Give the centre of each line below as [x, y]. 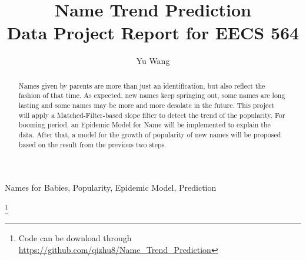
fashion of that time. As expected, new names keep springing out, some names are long [152, 95]
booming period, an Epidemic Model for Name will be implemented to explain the [144, 125]
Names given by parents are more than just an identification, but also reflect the [142, 85]
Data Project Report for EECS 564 [153, 33]
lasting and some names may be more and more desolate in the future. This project [147, 105]
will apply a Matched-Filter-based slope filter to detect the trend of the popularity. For [152, 115]
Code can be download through [75, 238]
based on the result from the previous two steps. [92, 144]
